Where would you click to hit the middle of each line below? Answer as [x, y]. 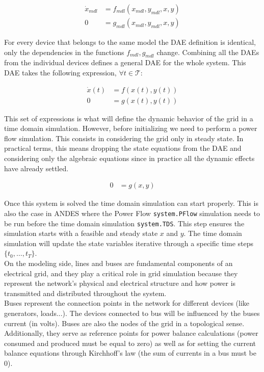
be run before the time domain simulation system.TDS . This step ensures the [124, 223]
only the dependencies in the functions [64, 52]
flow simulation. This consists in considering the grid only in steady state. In [124, 138]
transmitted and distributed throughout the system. [85, 293]
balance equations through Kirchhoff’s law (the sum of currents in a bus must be [130, 353]
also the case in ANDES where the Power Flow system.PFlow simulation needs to [132, 213]
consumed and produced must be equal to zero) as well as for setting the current [130, 343]
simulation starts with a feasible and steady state [81, 233]
